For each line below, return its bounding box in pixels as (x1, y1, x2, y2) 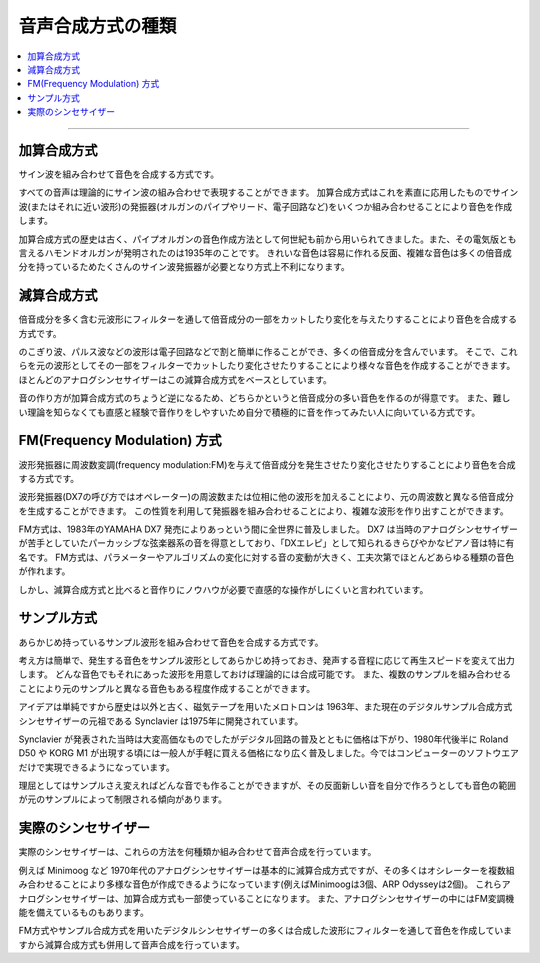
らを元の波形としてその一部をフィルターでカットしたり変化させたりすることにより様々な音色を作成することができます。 (18, 360, 516, 372)
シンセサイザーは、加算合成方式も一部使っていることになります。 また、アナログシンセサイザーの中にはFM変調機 (44, 892, 515, 904)
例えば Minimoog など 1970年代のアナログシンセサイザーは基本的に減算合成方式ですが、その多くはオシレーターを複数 (18, 864, 507, 876)
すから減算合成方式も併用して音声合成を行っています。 (18, 938, 245, 950)
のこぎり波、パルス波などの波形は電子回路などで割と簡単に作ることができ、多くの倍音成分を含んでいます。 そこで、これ (18, 346, 519, 358)
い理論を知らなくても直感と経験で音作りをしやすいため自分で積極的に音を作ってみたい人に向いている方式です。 (18, 406, 481, 418)
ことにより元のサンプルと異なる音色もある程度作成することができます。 (18, 682, 315, 694)
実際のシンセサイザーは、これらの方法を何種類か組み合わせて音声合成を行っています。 (18, 846, 377, 858)
